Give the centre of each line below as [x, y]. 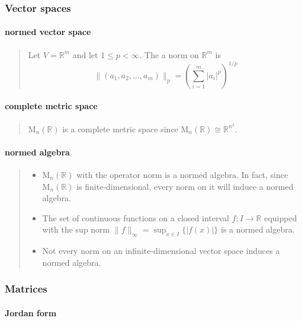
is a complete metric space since [120, 128]
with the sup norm [76, 229]
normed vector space [48, 32]
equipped [281, 217]
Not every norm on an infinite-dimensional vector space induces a [161, 251]
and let [85, 54]
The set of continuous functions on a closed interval [136, 217]
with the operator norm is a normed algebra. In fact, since [182, 174]
